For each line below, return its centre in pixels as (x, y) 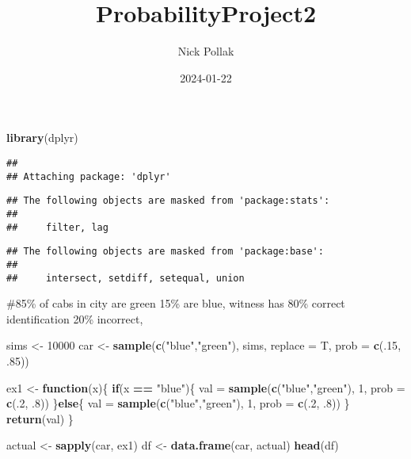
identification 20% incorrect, (75, 318)
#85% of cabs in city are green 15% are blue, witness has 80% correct (176, 303)
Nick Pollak (206, 51)
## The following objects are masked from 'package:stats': (168, 201)
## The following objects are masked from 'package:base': (165, 252)
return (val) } (40, 418)
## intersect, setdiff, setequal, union (126, 278)
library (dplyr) (42, 138)
